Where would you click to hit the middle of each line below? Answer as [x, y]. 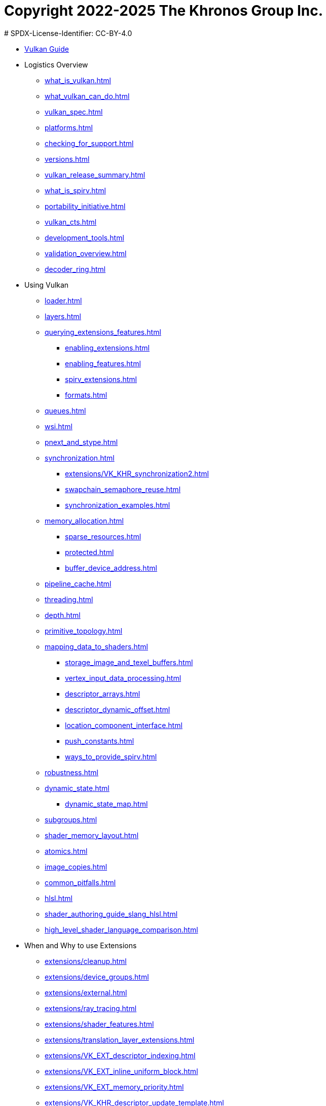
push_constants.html [100, 741]
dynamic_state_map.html [106, 804]
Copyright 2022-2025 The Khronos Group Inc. [164, 11]
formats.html [86, 395]
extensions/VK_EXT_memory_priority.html [114, 1087]
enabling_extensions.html [107, 348]
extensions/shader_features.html [99, 1024]
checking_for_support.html [89, 143]
